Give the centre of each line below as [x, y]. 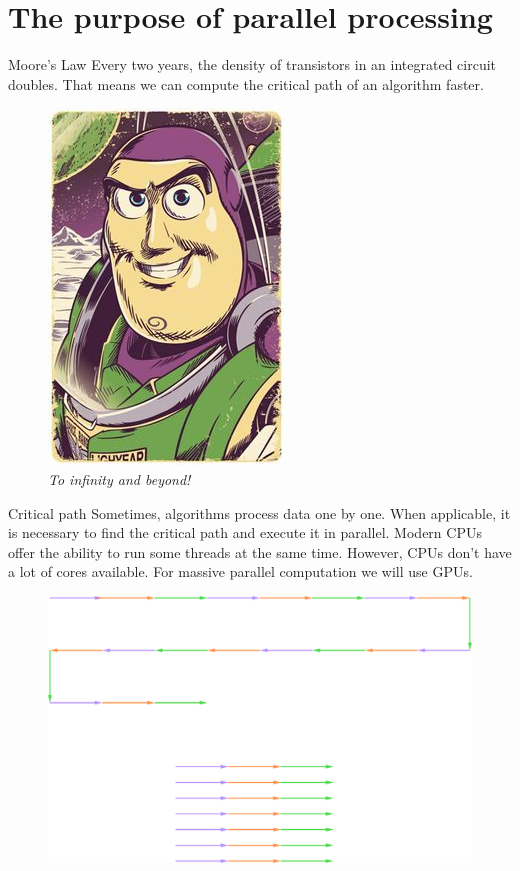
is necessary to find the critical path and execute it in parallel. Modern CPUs [245, 532]
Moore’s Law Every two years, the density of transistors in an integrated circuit [252, 64]
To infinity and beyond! [119, 478]
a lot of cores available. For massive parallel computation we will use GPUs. [240, 571]
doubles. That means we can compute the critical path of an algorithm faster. [246, 83]
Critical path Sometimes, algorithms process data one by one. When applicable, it [259, 512]
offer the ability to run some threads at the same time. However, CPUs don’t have [260, 551]
